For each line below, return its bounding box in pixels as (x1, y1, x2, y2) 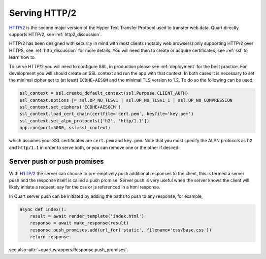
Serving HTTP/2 (9, 7, 76, 18)
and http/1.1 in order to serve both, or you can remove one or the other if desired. (9, 145, 180, 150)
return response (30, 234, 69, 240)
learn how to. (9, 54, 36, 60)
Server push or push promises (9, 157, 104, 166)
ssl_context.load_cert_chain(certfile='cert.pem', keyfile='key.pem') (19, 111, 194, 117)
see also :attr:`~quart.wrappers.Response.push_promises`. (9, 247, 128, 253)
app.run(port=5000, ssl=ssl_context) (19, 125, 111, 131)
